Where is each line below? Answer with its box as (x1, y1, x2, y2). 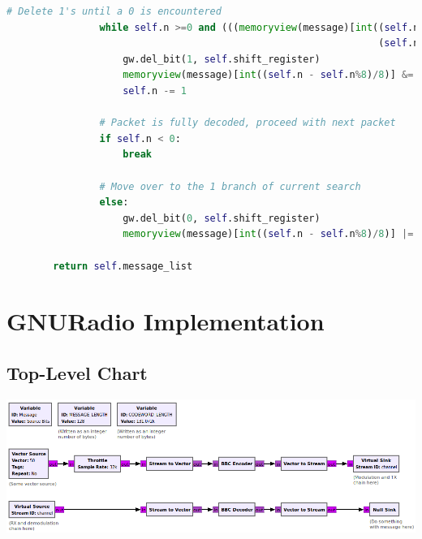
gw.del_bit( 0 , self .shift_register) (123, 212, 321, 224)
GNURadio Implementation (6, 304, 325, 338)
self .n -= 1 (123, 84, 187, 97)
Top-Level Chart (6, 360, 148, 385)
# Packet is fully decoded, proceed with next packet (99, 117, 396, 129)
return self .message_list (53, 260, 193, 272)
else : (99, 196, 129, 209)
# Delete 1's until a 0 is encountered (6, 6, 222, 17)
